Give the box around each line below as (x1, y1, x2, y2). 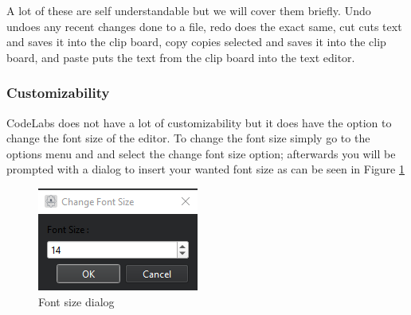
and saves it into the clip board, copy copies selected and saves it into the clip (6, 33, 386, 50)
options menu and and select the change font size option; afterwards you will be (6, 145, 396, 161)
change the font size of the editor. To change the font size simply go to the (6, 130, 370, 146)
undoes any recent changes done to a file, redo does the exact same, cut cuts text (6, 17, 402, 34)
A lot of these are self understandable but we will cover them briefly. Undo (6, 2, 371, 18)
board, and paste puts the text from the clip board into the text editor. (6, 49, 355, 65)
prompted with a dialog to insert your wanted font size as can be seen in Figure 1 (6, 161, 405, 177)
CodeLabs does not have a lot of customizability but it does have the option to (6, 114, 392, 130)
